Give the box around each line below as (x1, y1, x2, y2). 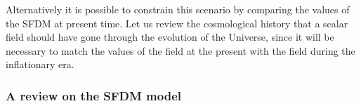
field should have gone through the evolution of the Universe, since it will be (6, 29, 334, 44)
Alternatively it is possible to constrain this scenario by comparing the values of (6, 2, 350, 16)
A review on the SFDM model (6, 86, 182, 104)
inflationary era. (6, 57, 74, 72)
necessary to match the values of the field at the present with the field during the (6, 43, 355, 58)
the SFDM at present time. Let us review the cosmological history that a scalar (6, 15, 348, 30)
